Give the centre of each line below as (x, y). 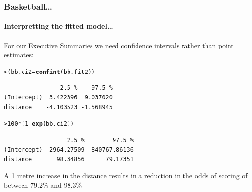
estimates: (19, 55)
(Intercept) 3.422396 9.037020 (58, 98)
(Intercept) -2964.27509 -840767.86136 (69, 150)
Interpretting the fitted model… (58, 26)
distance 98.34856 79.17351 (69, 159)
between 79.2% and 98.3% (43, 185)
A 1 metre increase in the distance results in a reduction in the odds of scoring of (126, 175)
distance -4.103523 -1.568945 (58, 107)
